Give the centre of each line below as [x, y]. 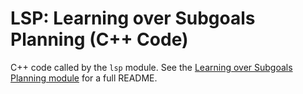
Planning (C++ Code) [99, 39]
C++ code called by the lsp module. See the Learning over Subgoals [151, 67]
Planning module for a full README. [84, 78]
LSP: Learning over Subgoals [133, 18]
